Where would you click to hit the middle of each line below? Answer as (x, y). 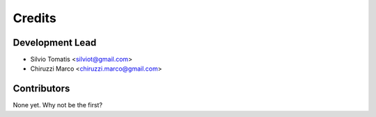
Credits (35, 18)
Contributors (41, 89)
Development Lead (55, 43)
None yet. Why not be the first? (58, 105)
